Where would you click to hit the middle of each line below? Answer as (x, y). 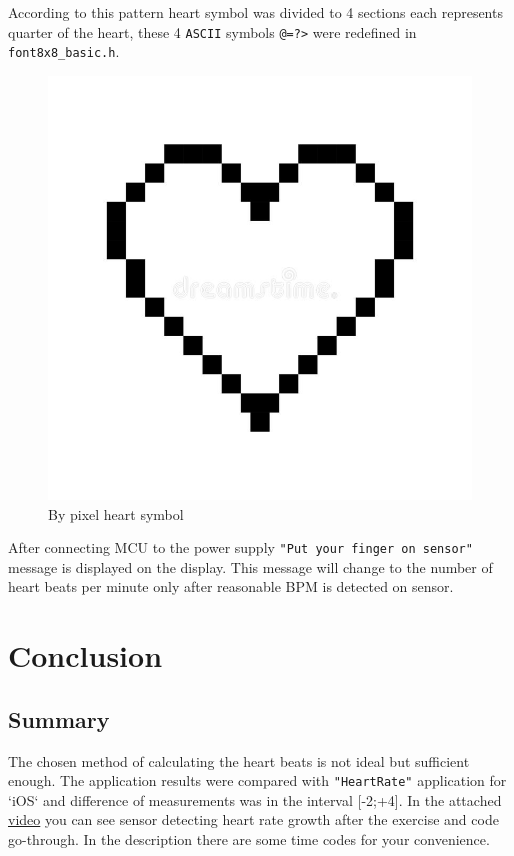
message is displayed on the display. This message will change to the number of (250, 566)
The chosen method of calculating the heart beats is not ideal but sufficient (239, 760)
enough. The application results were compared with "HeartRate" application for (257, 780)
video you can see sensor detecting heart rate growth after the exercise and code (253, 819)
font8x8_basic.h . (64, 51)
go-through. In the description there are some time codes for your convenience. (249, 838)
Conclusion (85, 655)
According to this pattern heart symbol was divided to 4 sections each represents (255, 12)
